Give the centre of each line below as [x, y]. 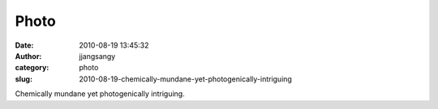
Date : [24, 45]
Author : [28, 56]
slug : [24, 79]
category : [32, 68]
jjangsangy [97, 56]
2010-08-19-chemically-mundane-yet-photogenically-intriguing [185, 79]
